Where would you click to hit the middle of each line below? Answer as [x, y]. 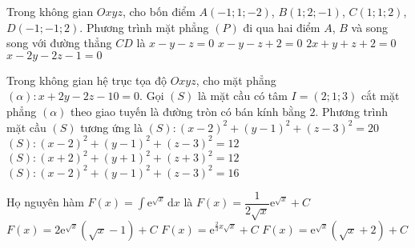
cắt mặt [381, 96]
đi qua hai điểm [282, 27]
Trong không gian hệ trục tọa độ [87, 80]
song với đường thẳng [59, 43]
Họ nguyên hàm [45, 202]
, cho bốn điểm [159, 11]
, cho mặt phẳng [236, 80]
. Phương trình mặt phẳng [144, 27]
